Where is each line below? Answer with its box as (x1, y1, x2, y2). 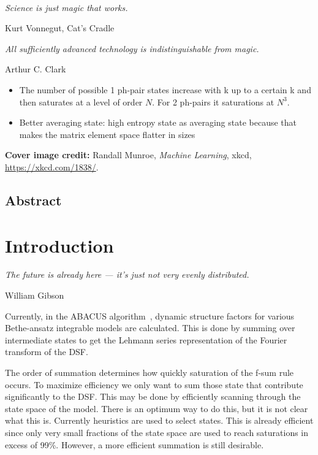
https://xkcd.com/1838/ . (5, 160, 99, 173)
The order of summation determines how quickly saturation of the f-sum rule (5, 366, 294, 378)
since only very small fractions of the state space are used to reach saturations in (5, 426, 309, 438)
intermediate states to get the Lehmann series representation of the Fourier (5, 333, 287, 346)
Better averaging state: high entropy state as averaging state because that (19, 116, 297, 129)
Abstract (5, 190, 62, 209)
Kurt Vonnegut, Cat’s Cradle (5, 21, 115, 34)
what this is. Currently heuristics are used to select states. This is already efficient (5, 414, 314, 427)
